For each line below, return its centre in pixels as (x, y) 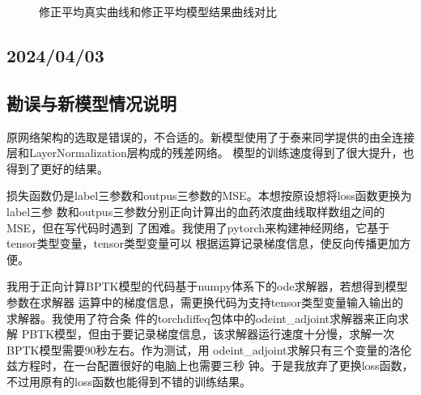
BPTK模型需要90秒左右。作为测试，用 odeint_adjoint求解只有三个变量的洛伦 (209, 349)
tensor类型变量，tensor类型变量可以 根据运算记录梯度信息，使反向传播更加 (203, 243)
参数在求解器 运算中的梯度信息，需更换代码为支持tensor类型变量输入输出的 (205, 302)
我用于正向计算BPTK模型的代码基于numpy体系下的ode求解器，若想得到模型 (207, 286)
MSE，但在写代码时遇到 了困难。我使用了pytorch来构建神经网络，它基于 (198, 227)
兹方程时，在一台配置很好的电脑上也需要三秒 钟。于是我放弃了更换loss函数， (210, 365)
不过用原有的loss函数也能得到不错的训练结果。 (129, 381)
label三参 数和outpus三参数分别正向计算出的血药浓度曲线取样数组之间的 (196, 211)
